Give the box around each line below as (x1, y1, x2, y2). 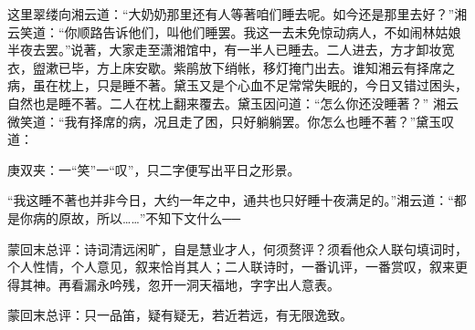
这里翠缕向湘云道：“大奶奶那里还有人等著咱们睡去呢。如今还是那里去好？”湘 (7, 5, 468, 23)
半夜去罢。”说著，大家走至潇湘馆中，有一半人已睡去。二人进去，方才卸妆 (7, 40, 442, 59)
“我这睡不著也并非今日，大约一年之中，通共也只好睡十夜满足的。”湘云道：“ (7, 191, 454, 210)
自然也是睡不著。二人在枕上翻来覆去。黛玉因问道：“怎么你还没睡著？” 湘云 (7, 93, 459, 112)
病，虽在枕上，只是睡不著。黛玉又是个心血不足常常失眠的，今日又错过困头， (7, 76, 468, 95)
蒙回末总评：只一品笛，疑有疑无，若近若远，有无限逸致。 (7, 305, 353, 325)
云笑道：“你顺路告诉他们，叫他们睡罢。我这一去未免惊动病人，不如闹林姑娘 (7, 22, 461, 41)
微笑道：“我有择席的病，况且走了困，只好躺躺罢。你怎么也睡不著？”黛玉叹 (7, 111, 455, 130)
